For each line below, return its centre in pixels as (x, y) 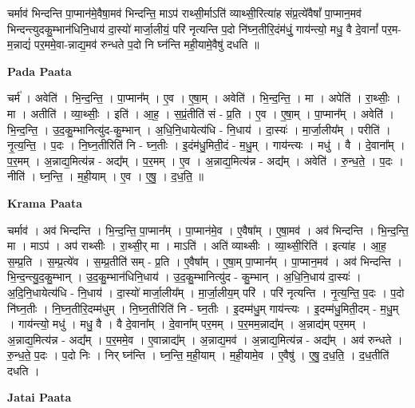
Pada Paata (40, 71)
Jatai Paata (40, 397)
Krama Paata (45, 202)
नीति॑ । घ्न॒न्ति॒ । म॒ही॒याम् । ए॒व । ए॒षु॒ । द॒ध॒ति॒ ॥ (106, 176)
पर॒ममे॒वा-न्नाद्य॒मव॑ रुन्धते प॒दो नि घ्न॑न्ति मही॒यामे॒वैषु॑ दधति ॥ (147, 44)
